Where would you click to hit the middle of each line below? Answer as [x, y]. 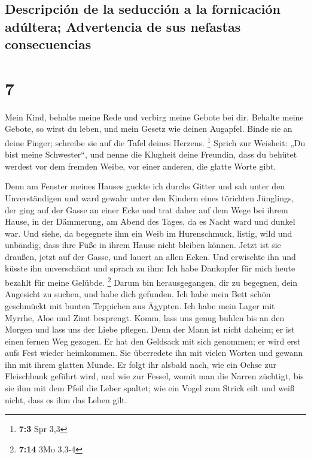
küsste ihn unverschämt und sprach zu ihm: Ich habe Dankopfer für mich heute [150, 268]
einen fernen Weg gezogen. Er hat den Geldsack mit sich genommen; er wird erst [153, 341]
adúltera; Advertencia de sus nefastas [123, 26]
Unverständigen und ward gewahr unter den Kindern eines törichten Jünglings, [150, 197]
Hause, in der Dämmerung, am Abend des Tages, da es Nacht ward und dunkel [150, 221]
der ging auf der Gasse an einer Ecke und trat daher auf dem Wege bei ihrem [147, 209]
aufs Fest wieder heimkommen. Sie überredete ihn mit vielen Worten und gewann [154, 353]
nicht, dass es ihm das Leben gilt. [66, 399]
